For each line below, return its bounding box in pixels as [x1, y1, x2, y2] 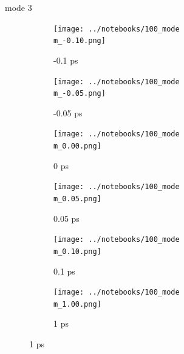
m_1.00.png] [53, 299, 101, 309]
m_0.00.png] [53, 142, 101, 151]
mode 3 [5, 1, 32, 13]
